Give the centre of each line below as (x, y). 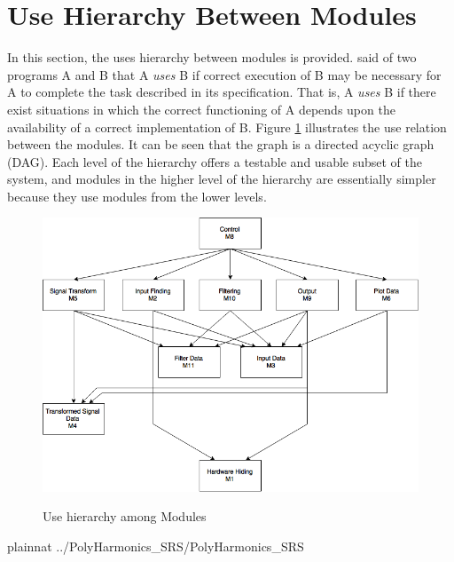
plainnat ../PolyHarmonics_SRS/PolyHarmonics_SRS (156, 546)
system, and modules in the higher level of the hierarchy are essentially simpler (222, 179)
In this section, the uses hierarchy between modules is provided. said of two (212, 57)
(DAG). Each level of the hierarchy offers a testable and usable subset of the (215, 161)
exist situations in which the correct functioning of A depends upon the (201, 109)
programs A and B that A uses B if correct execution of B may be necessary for (224, 74)
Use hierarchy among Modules (125, 516)
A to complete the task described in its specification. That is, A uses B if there (222, 92)
